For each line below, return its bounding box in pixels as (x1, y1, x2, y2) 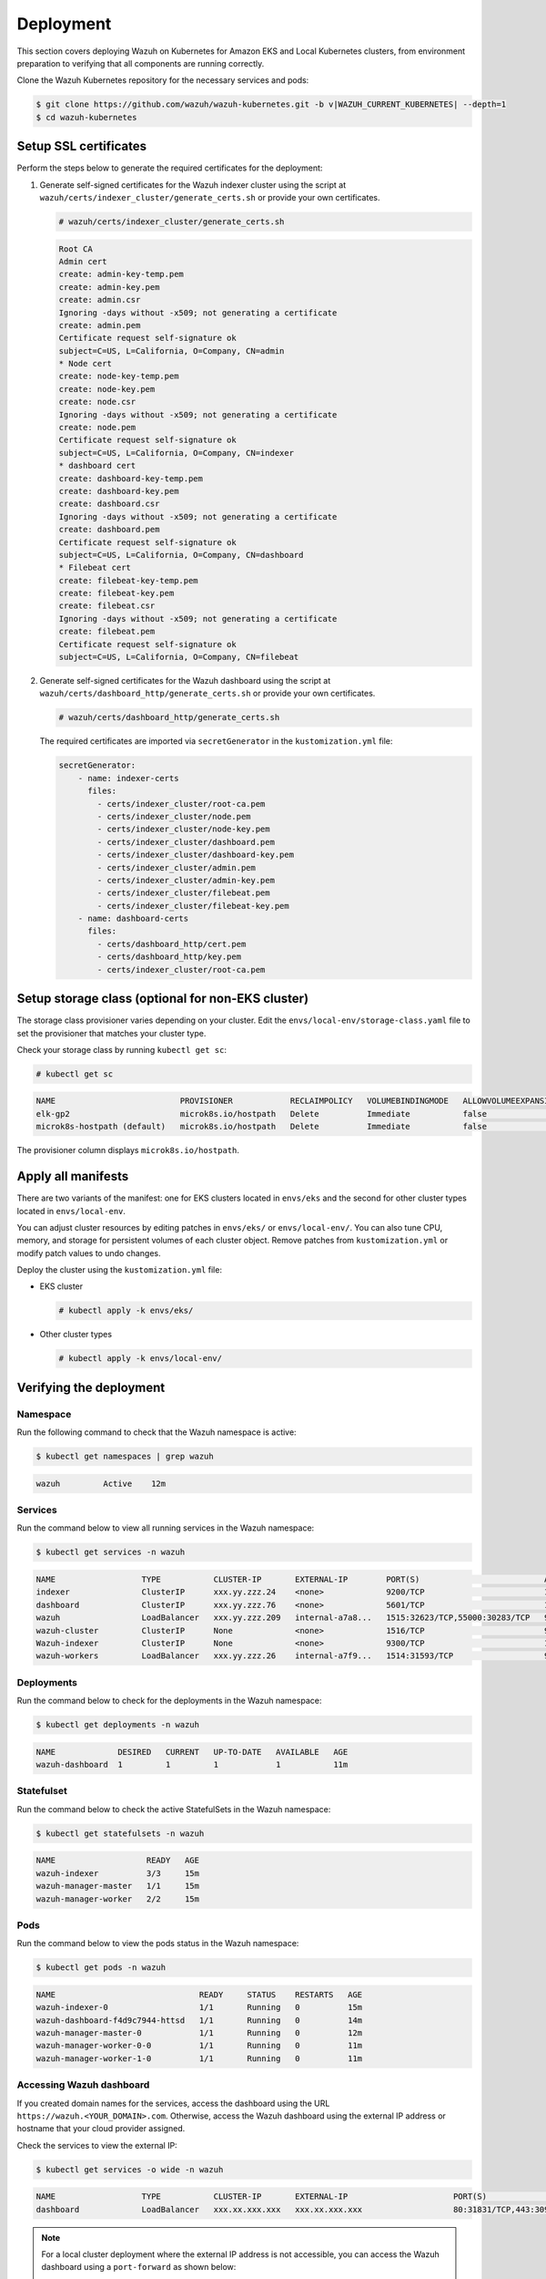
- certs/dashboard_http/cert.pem (96, 939, 247, 949)
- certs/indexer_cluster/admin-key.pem (96, 875, 275, 885)
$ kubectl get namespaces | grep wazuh (35, 1451, 214, 1462)
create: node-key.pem (58, 384, 156, 394)
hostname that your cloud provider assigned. (16, 2123, 186, 2134)
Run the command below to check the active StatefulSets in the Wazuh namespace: (16, 1803, 331, 1814)
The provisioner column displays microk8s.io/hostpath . (16, 1145, 240, 1156)
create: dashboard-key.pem (58, 486, 179, 496)
